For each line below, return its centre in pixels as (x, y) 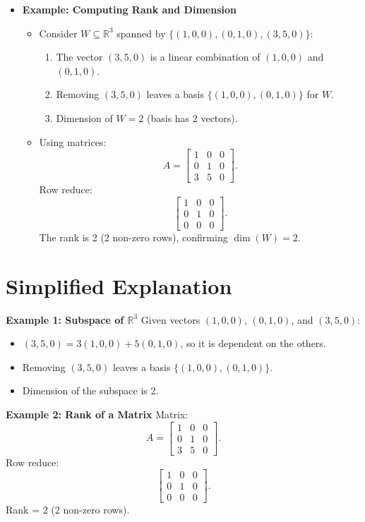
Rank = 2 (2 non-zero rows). (68, 510)
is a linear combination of (205, 57)
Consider (58, 33)
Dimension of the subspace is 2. (90, 390)
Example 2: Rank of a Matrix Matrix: (97, 414)
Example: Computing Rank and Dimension (129, 9)
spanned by (141, 33)
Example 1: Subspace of (65, 319)
